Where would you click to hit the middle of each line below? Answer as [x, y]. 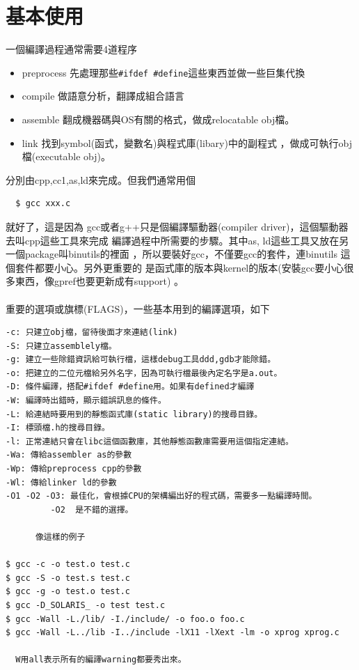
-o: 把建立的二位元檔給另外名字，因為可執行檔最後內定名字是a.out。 [144, 373]
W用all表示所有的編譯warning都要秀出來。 [101, 660]
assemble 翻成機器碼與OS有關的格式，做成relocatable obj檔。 [158, 119]
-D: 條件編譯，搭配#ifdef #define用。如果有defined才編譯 [130, 387]
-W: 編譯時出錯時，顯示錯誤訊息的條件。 [86, 401]
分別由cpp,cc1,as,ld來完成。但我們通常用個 [101, 179]
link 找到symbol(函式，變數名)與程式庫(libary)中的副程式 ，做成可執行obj [187, 142]
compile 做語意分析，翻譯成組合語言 [103, 96]
